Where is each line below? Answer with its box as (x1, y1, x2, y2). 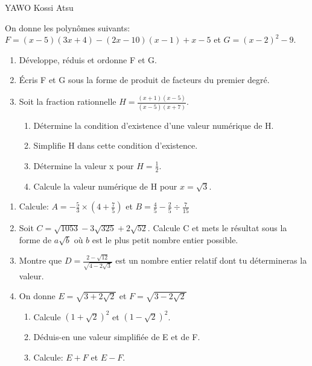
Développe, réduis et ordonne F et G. (19, 53, 157, 66)
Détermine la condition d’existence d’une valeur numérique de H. (33, 119, 274, 131)
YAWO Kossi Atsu (5, 1, 74, 13)
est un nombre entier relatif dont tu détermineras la (115, 254, 307, 267)
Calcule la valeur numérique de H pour (33, 179, 177, 192)
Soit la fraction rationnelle (19, 95, 116, 108)
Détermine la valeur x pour (33, 159, 134, 172)
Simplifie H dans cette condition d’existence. (33, 139, 198, 152)
